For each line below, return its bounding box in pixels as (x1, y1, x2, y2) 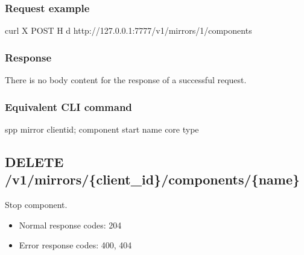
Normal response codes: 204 (19, 218, 122, 231)
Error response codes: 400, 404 (19, 239, 132, 251)
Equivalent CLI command (5, 99, 132, 114)
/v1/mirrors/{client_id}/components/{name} (5, 170, 300, 189)
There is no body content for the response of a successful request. (5, 74, 247, 86)
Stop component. (5, 198, 68, 211)
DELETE (5, 152, 64, 171)
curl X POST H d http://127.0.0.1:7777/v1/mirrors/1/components (5, 24, 252, 37)
